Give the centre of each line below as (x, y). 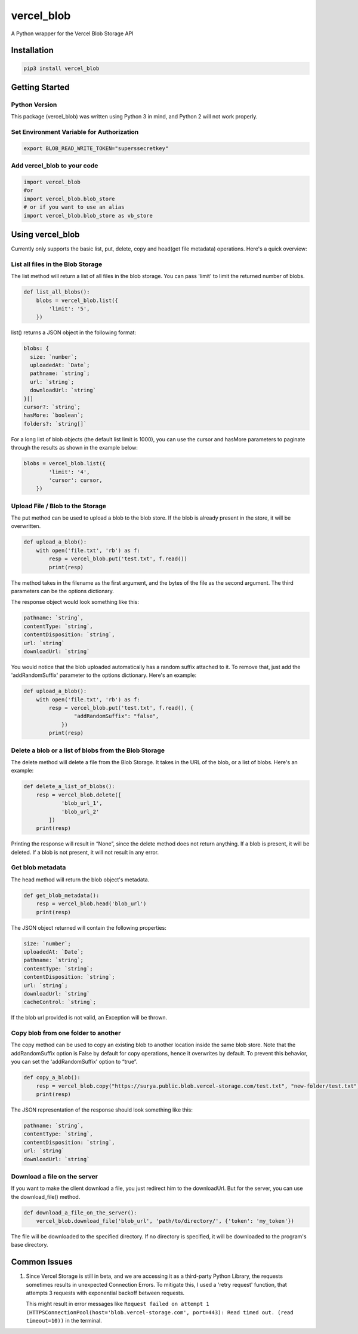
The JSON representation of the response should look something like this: (102, 1110)
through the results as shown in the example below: (75, 448)
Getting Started (40, 87)
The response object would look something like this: (75, 602)
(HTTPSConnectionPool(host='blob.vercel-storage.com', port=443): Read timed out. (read (160, 1312)
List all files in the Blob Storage (57, 264)
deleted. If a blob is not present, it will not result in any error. (85, 852)
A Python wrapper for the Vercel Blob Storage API (72, 33)
